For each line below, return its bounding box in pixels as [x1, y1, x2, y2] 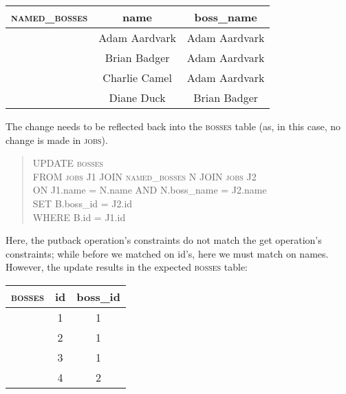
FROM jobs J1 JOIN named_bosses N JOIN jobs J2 [32, 169, 257, 183]
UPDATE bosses [32, 156, 104, 170]
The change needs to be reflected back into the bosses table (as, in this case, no [6, 119, 341, 133]
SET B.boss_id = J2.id [32, 196, 133, 210]
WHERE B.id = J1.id [32, 209, 126, 224]
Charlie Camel [102, 70, 172, 85]
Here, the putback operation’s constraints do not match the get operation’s [6, 233, 322, 247]
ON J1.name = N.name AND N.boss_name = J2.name [32, 183, 267, 197]
